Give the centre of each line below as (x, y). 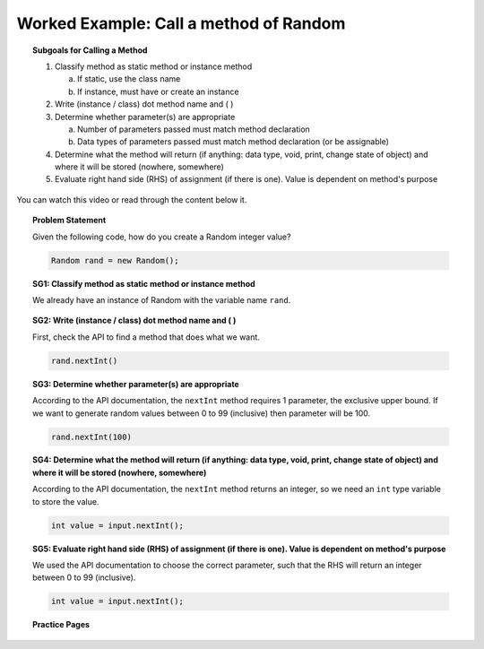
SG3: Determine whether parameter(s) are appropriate (136, 384)
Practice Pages (61, 625)
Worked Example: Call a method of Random (181, 23)
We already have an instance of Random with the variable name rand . (162, 299)
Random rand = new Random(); (115, 260)
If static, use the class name (129, 79)
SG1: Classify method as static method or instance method (144, 283)
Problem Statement (69, 221)
